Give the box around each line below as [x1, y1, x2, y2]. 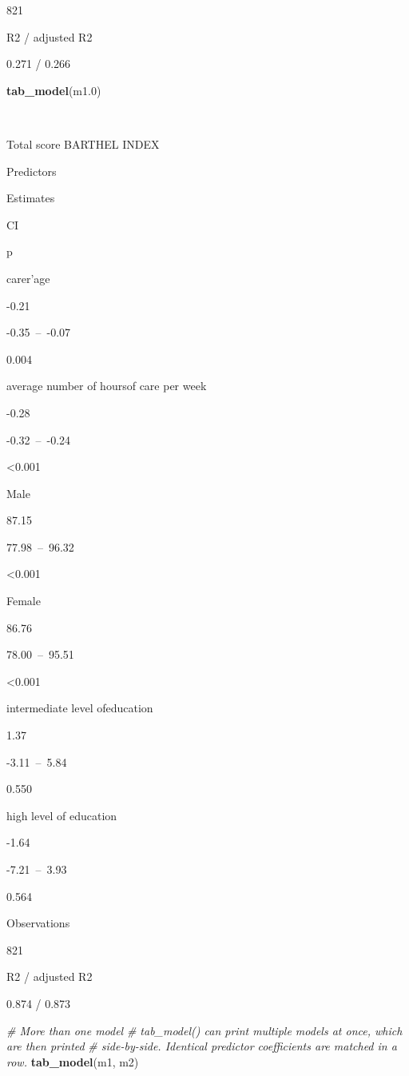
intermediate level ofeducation [6, 699, 153, 716]
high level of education [6, 807, 117, 823]
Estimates [6, 189, 55, 206]
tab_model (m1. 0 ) [6, 82, 101, 98]
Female [6, 592, 41, 609]
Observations [6, 915, 70, 931]
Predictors [6, 162, 57, 179]
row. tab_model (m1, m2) [6, 1053, 139, 1070]
